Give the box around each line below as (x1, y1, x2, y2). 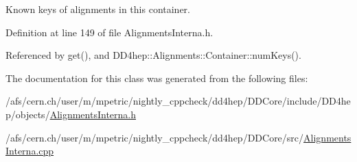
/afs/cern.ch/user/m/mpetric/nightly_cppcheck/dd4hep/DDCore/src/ (5, 130, 304, 144)
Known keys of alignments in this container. (5, 2, 190, 16)
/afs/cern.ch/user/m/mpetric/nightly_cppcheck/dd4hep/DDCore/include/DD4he (5, 94, 351, 108)
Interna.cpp (5, 144, 54, 158)
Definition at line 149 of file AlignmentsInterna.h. (5, 25, 214, 39)
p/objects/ (5, 107, 50, 121)
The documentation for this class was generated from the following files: (5, 70, 308, 85)
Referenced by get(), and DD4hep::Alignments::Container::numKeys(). (5, 48, 301, 62)
